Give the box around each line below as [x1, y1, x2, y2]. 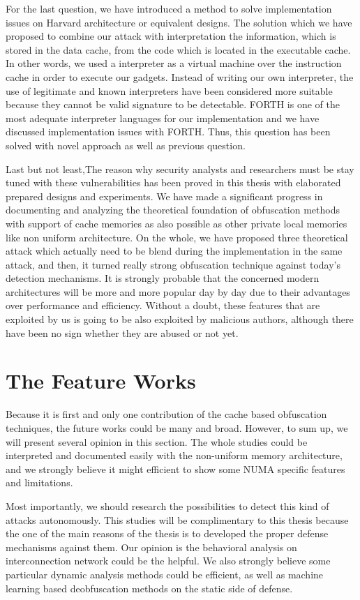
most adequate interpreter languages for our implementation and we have [6, 110, 320, 125]
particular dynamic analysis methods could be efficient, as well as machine [6, 567, 324, 581]
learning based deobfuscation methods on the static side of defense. [6, 580, 293, 595]
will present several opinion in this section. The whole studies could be [6, 434, 308, 449]
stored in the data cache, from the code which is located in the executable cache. [6, 42, 351, 57]
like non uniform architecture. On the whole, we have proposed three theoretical [6, 230, 348, 244]
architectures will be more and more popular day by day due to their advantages [6, 284, 350, 299]
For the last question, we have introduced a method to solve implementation [6, 1, 332, 15]
